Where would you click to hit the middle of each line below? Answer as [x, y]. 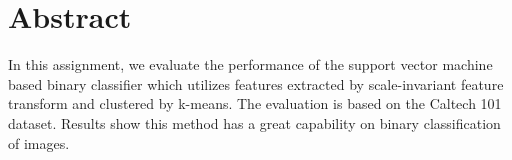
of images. [39, 142]
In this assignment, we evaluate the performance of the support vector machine [250, 64]
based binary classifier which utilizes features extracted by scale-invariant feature [256, 83]
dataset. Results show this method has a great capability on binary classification [254, 122]
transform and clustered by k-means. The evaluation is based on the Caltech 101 [255, 103]
